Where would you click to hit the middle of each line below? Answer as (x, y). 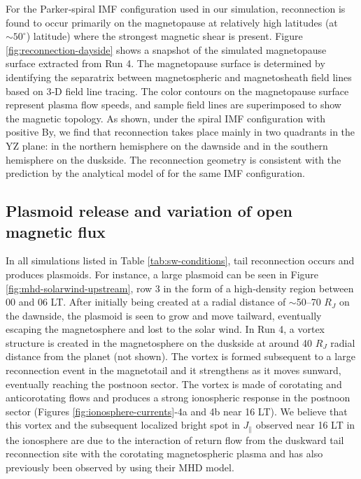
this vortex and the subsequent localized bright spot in (123, 425)
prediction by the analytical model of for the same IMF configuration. (155, 173)
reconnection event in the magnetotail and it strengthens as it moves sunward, (174, 370)
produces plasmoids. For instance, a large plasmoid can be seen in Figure (162, 274)
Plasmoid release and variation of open (149, 211)
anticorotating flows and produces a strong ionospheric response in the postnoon (178, 398)
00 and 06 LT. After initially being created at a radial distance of (146, 302)
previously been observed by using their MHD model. (120, 467)
